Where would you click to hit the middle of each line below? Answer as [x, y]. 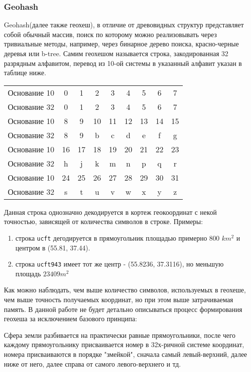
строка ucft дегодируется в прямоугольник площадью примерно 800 [117, 238]
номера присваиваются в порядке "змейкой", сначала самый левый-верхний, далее [125, 354]
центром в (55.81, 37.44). [53, 247]
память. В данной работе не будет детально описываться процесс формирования [123, 309]
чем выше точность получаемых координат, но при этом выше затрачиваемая [119, 300]
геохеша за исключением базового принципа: [71, 319]
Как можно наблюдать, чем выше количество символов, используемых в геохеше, [125, 290]
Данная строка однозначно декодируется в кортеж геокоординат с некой [110, 212]
